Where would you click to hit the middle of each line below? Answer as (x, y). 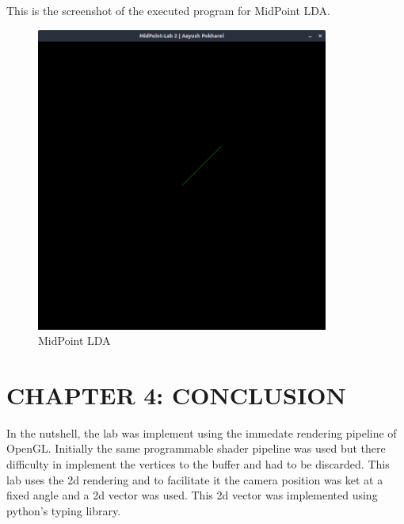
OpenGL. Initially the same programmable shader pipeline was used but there (196, 448)
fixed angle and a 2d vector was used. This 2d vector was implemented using (192, 495)
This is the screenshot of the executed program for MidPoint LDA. (168, 10)
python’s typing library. (64, 510)
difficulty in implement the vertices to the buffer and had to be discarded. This (198, 464)
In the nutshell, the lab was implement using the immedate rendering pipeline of (202, 432)
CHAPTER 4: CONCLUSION (176, 394)
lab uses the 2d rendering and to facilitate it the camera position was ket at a (195, 479)
